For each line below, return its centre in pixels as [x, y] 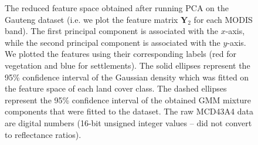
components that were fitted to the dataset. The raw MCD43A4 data [129, 111]
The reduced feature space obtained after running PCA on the [117, 8]
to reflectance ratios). [43, 134]
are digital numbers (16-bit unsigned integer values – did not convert [128, 122]
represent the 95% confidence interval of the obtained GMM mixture [128, 100]
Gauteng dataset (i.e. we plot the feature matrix [91, 19]
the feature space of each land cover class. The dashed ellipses [116, 88]
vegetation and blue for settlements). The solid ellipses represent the [128, 65]
